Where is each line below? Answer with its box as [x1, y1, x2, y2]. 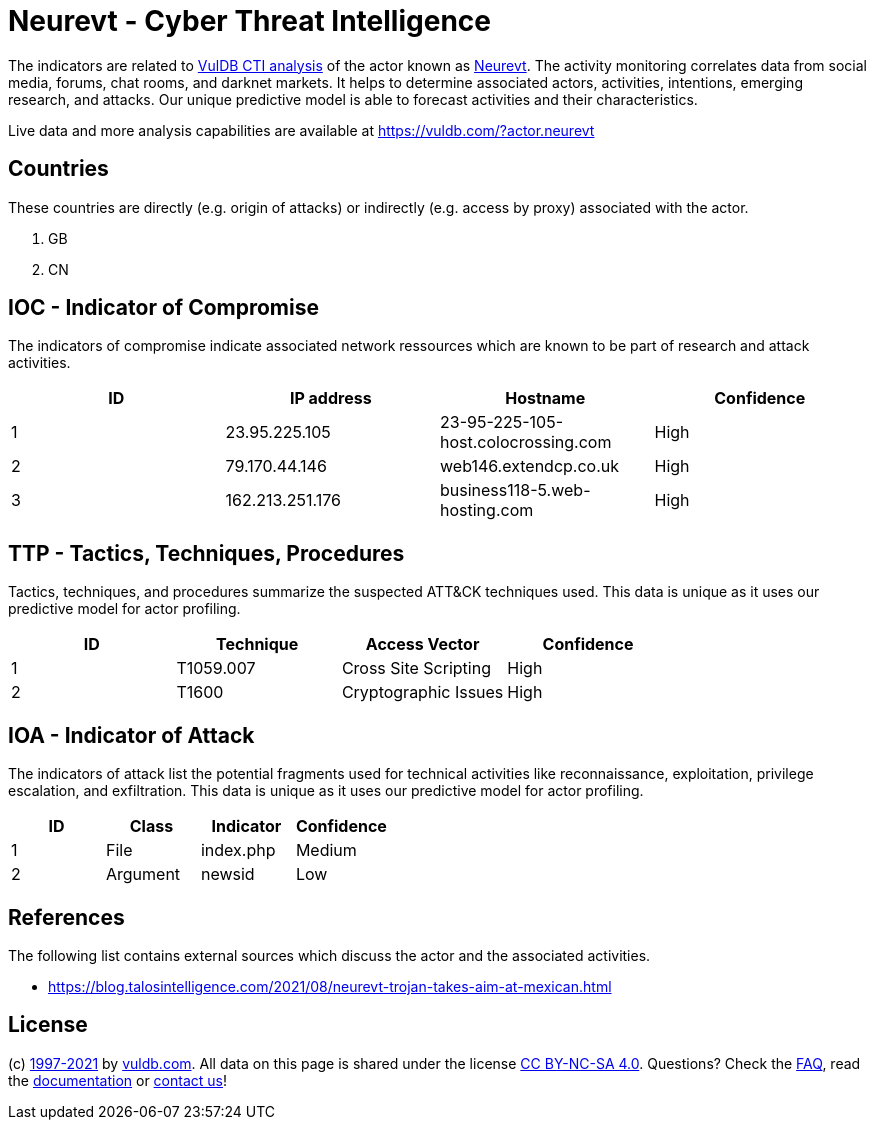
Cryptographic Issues [341, 682, 504, 703]
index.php [200, 840, 276, 861]
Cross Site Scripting [341, 658, 491, 679]
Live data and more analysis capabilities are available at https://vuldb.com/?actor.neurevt [8, 121, 595, 139]
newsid [200, 864, 255, 885]
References [8, 904, 125, 930]
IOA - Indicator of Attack [8, 722, 255, 748]
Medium [295, 840, 357, 861]
